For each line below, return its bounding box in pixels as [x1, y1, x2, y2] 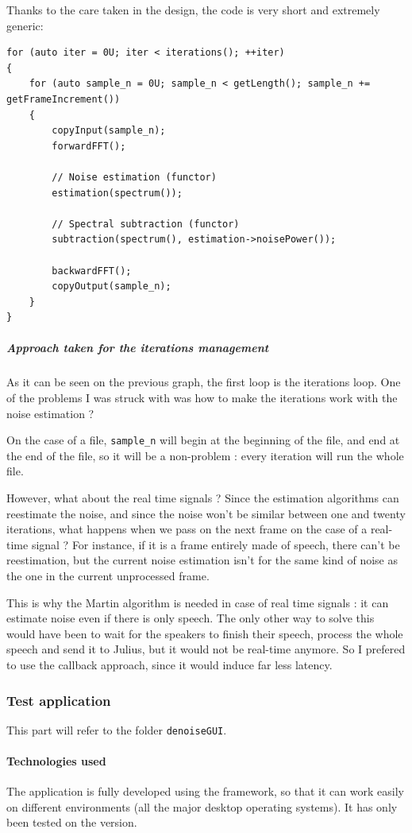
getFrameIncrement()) [6, 93, 121, 105]
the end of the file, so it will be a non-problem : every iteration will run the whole [6, 447, 404, 463]
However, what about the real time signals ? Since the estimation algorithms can [6, 490, 399, 506]
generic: [6, 17, 44, 33]
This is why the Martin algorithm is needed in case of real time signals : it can [6, 594, 389, 610]
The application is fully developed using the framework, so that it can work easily [6, 783, 404, 800]
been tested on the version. [6, 814, 137, 831]
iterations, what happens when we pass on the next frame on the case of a [6, 521, 368, 537]
